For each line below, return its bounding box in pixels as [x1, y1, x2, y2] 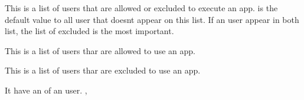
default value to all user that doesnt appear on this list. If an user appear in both [5, 13, 299, 25]
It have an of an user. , [5, 84, 87, 96]
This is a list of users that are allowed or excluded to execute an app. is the [5, 2, 278, 14]
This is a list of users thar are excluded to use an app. [5, 64, 201, 76]
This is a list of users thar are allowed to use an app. [5, 44, 195, 56]
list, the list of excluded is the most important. [5, 25, 174, 37]
